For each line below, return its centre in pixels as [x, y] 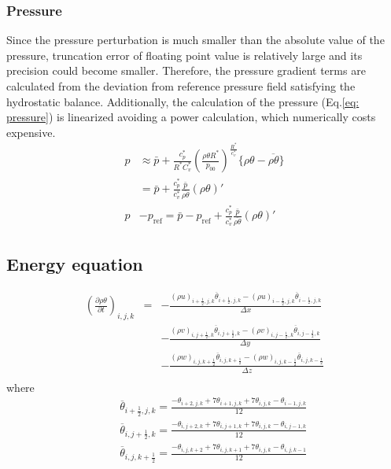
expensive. [31, 132]
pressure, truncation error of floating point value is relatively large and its [184, 55]
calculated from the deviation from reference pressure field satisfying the [181, 86]
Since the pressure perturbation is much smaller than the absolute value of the [195, 40]
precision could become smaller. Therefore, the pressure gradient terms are [186, 70]
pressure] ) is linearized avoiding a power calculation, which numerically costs [191, 117]
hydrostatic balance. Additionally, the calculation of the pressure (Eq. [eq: [183, 101]
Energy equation [75, 263]
